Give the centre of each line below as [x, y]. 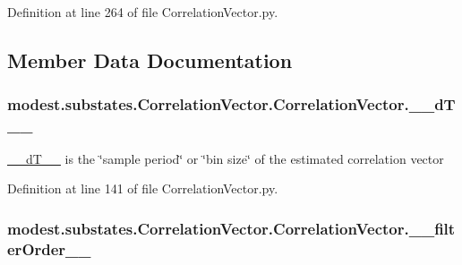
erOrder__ [49, 248]
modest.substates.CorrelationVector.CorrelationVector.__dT [231, 104]
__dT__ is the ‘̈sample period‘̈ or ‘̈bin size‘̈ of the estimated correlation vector [226, 158]
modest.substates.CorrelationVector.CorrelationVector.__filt [231, 228]
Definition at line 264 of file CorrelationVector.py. [143, 12]
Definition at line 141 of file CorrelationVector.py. [143, 188]
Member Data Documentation [150, 60]
